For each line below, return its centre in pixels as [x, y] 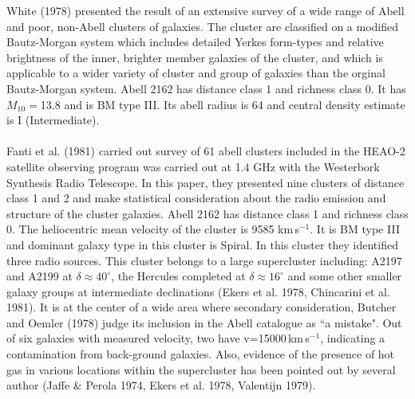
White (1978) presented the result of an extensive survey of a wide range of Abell [206, 10]
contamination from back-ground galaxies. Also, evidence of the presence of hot [201, 354]
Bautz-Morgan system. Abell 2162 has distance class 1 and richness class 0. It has [206, 88]
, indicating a [353, 338]
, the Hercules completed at [178, 276]
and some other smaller [345, 276]
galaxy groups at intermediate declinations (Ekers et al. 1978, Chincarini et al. [198, 291]
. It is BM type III [355, 229]
